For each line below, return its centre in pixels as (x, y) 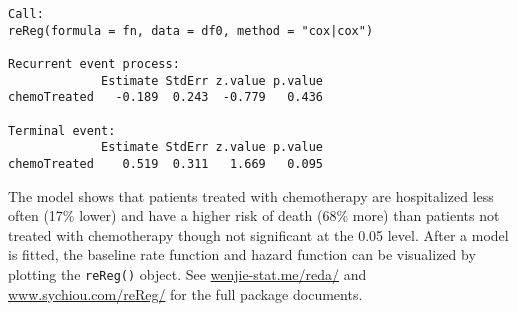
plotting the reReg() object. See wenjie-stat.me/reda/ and (187, 273)
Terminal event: (62, 130)
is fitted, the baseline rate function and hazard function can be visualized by (242, 254)
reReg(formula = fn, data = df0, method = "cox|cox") (191, 30)
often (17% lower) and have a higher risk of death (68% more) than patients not (254, 215)
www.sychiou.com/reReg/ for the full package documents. (185, 293)
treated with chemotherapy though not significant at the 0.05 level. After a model (258, 234)
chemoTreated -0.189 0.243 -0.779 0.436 (165, 97)
